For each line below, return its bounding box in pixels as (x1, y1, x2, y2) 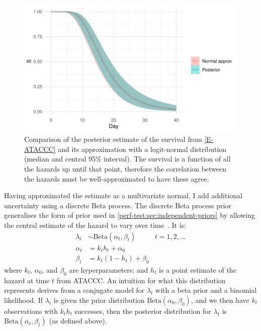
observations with (4, 305, 58, 316)
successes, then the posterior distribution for (74, 305, 211, 316)
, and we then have (191, 294, 249, 305)
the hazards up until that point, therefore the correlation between (24, 163, 227, 174)
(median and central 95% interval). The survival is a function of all (24, 153, 231, 164)
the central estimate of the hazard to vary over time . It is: (4, 219, 186, 230)
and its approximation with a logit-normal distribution (58, 143, 227, 154)
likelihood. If (4, 294, 43, 305)
